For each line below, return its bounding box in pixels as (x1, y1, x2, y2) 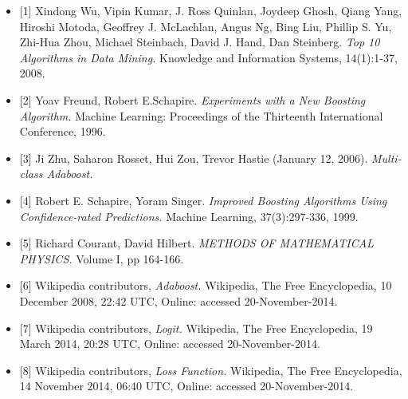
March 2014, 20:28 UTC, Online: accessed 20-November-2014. (19, 335, 320, 352)
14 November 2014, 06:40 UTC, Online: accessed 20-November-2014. (19, 377, 354, 394)
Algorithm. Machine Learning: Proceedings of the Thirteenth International (19, 107, 383, 124)
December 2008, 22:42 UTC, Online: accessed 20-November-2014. (19, 292, 338, 309)
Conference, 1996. (19, 123, 106, 140)
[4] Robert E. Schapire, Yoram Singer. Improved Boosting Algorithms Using (19, 192, 387, 208)
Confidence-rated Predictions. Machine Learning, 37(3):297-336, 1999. (19, 207, 359, 224)
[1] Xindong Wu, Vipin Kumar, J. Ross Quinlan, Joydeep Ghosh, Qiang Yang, (19, 2, 402, 18)
